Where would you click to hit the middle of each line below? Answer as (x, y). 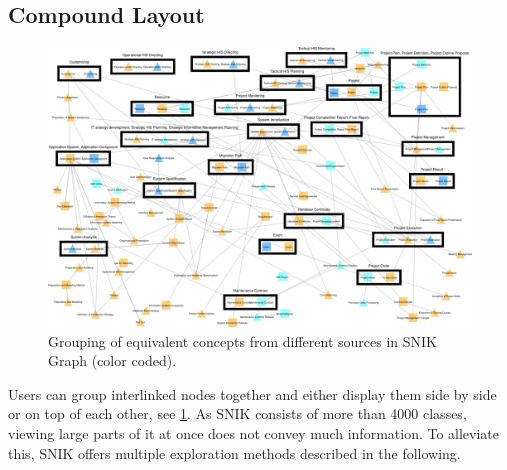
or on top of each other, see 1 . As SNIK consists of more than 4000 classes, (237, 413)
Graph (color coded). (112, 360)
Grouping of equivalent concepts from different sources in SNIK (242, 340)
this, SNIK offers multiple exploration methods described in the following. (234, 452)
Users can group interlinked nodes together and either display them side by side (252, 393)
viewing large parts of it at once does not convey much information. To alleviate (254, 433)
